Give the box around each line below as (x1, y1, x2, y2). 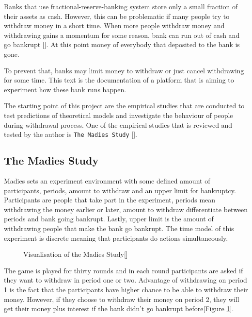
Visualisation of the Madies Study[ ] (23, 249, 128, 259)
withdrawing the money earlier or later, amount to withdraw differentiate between (4, 204, 248, 214)
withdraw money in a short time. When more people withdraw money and (4, 20, 225, 31)
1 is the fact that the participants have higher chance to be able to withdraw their (4, 284, 248, 294)
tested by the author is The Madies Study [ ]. (4, 129, 137, 139)
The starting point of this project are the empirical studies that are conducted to (4, 100, 245, 111)
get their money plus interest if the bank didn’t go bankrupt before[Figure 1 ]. (4, 303, 234, 314)
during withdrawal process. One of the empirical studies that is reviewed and (4, 119, 233, 130)
